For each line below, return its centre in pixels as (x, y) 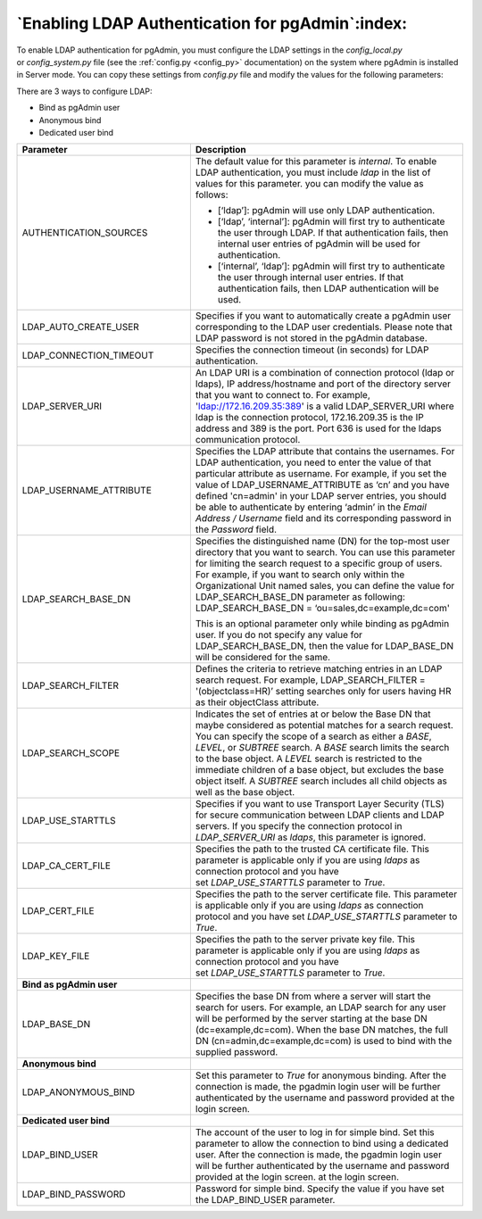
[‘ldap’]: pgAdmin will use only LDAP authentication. (326, 211)
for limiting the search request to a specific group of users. (319, 564)
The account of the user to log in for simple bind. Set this (315, 1132)
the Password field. (236, 529)
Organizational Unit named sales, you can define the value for (325, 586)
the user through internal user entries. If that (311, 278)
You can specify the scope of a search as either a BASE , (313, 736)
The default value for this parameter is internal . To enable (316, 162)
